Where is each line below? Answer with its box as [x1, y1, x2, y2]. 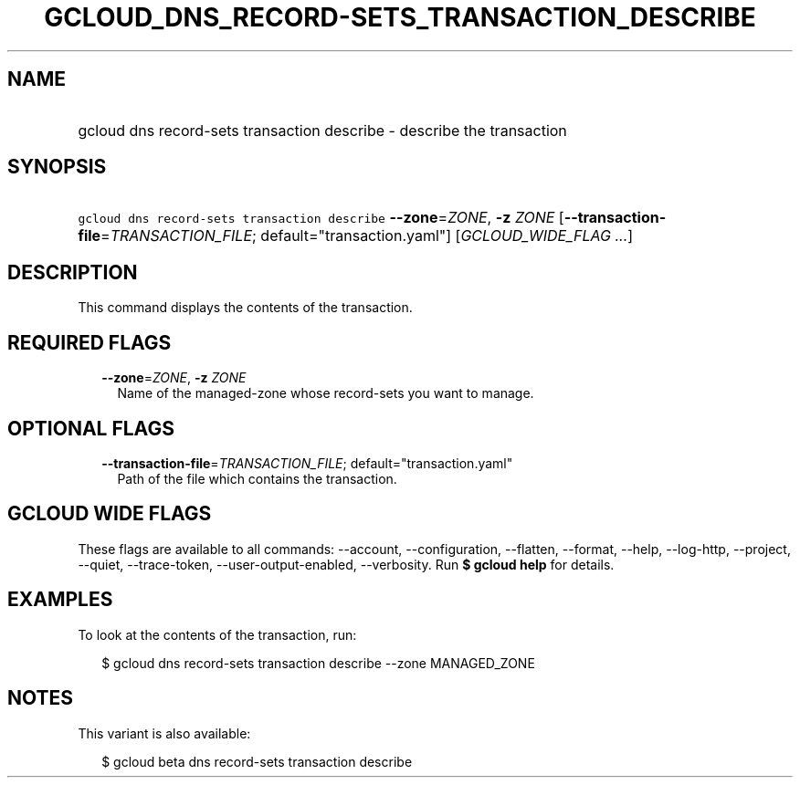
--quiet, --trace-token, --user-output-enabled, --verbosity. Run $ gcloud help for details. [78, 556, 615, 572]
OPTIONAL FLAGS [7, 416, 174, 440]
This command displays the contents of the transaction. [78, 299, 413, 316]
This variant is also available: [78, 725, 251, 741]
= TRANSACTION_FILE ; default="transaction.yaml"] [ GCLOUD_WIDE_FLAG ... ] [100, 226, 634, 246]
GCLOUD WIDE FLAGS [7, 502, 212, 526]
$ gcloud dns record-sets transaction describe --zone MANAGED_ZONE [101, 654, 535, 671]
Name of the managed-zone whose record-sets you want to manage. [117, 385, 534, 402]
